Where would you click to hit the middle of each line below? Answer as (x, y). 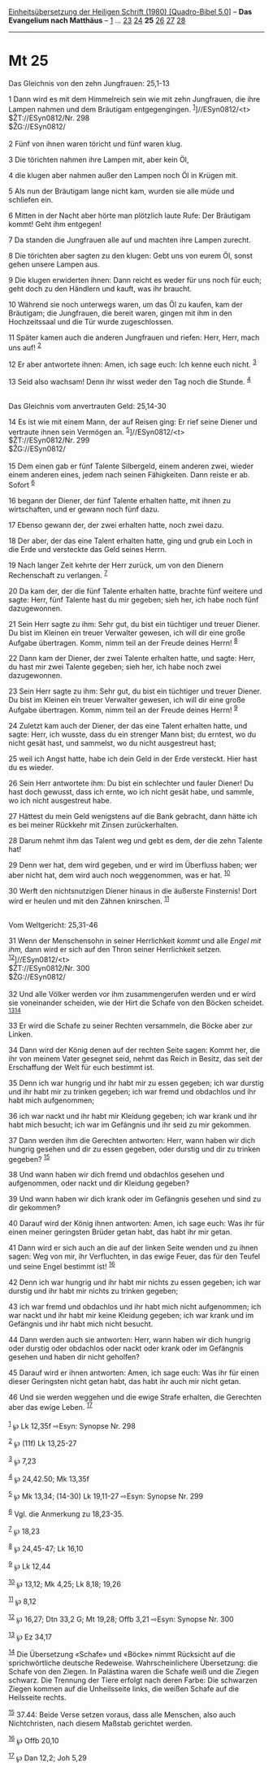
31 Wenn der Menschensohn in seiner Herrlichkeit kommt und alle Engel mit (135, 941)
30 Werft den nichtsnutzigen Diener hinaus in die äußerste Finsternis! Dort (133, 890)
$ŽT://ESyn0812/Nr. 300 (49, 968)
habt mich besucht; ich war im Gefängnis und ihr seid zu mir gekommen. (130, 1125)
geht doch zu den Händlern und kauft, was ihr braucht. (100, 289)
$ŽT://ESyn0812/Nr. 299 (49, 440)
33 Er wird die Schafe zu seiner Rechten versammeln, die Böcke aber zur (131, 1025)
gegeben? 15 (29, 1158)
